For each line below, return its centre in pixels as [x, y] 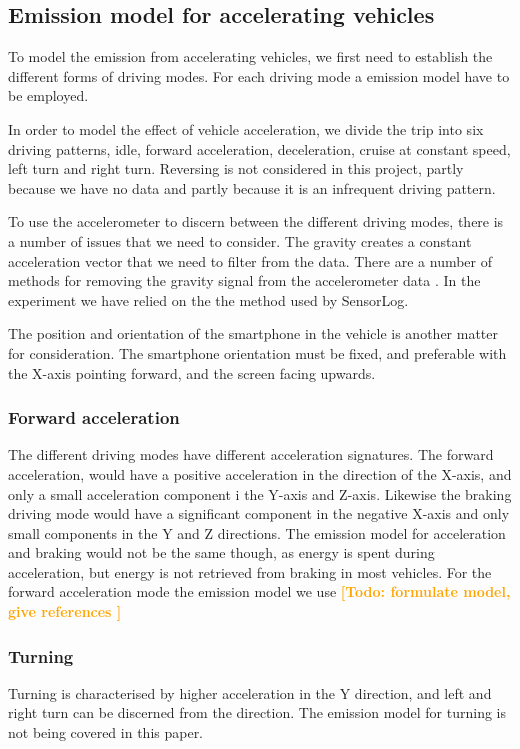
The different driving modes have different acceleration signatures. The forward [251, 454]
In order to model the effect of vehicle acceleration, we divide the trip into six [246, 128]
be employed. [48, 95]
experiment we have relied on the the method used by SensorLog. [208, 299]
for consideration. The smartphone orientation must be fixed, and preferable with [257, 352]
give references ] [65, 611]
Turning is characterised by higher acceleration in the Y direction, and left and [250, 692]
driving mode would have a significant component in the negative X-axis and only [259, 513]
